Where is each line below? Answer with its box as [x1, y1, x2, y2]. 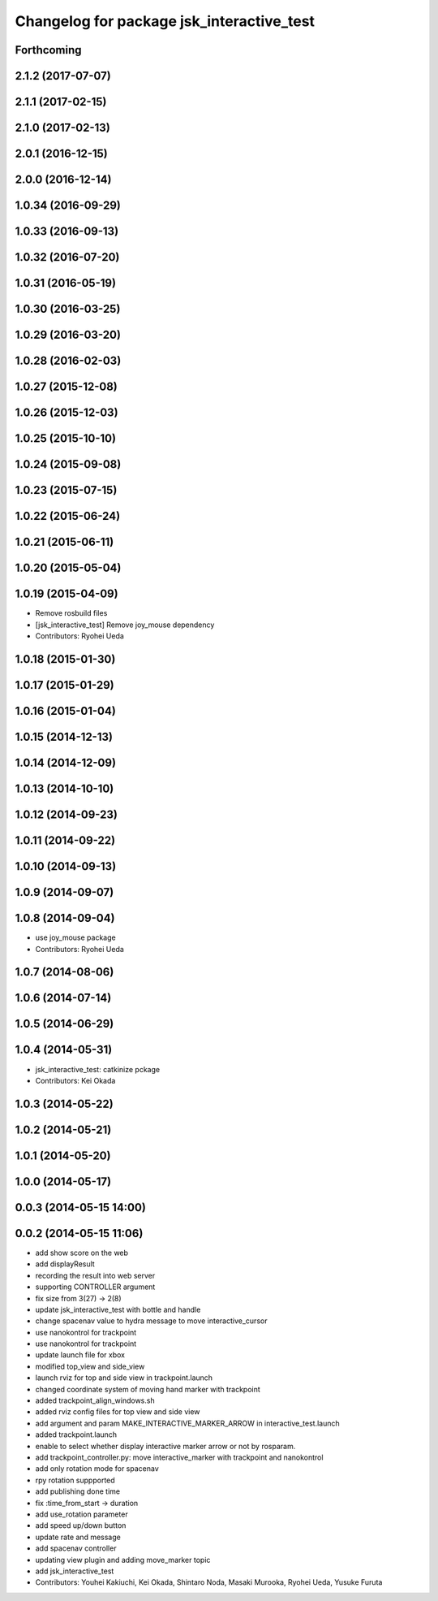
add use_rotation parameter [35, 1509, 129, 1519]
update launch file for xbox [35, 1350, 126, 1360]
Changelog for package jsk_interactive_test [15, 12, 316, 30]
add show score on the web [35, 1248, 129, 1257]
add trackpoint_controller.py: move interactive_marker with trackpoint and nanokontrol [35, 1452, 324, 1462]
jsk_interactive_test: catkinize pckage [35, 1064, 161, 1074]
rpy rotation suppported [35, 1475, 115, 1485]
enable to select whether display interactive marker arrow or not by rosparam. [35, 1441, 296, 1451]
